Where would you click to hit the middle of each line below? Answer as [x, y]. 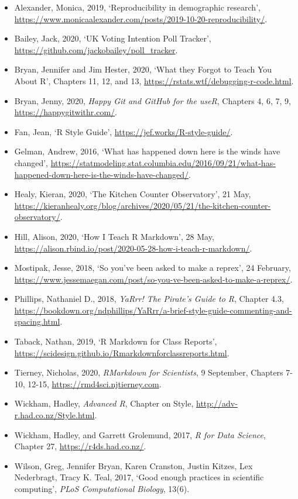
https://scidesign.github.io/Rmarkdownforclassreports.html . [122, 352]
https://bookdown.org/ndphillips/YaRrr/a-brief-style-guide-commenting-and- [153, 310]
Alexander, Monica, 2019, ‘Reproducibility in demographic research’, [137, 7]
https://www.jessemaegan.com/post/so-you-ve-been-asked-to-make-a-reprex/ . [153, 279]
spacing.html [37, 321]
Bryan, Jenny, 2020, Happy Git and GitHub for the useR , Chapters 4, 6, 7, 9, [153, 100]
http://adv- [217, 403]
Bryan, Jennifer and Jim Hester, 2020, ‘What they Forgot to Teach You [143, 69]
